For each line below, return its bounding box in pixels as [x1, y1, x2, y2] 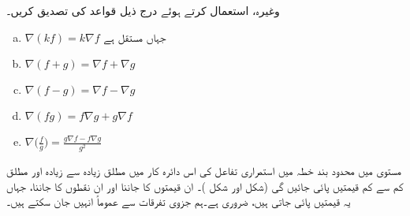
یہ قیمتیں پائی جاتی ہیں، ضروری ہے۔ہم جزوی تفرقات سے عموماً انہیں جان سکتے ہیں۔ [6, 193, 351, 210]
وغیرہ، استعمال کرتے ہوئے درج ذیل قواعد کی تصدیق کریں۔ [6, 2, 280, 18]
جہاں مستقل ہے [103, 28, 166, 45]
